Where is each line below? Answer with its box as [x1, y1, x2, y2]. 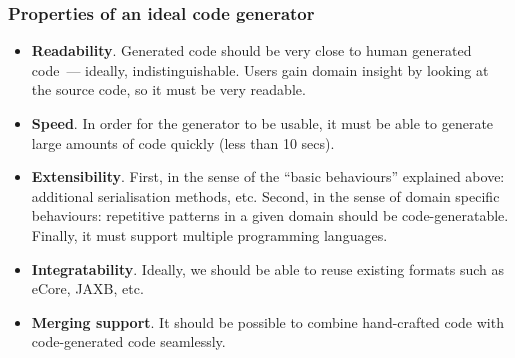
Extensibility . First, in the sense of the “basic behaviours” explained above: [31, 166, 505, 187]
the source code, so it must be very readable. [31, 79, 306, 100]
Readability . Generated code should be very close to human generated [31, 40, 472, 61]
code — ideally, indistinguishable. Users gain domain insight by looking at [31, 59, 489, 80]
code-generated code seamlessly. [31, 331, 226, 352]
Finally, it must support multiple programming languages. [31, 224, 388, 245]
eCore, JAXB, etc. [31, 278, 144, 299]
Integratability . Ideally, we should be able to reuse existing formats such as [31, 258, 505, 279]
